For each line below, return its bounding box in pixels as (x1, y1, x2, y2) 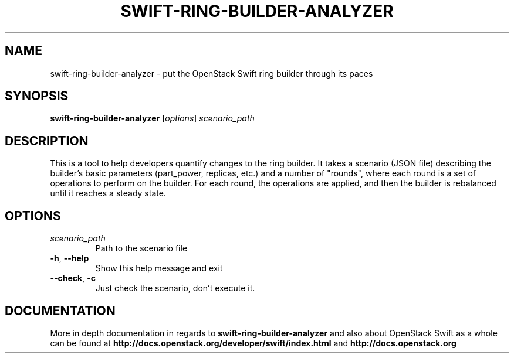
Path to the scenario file (95, 243, 188, 254)
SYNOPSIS (5, 88, 69, 104)
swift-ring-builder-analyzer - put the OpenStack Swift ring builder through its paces (50, 68, 373, 79)
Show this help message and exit (95, 263, 223, 274)
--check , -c (50, 273, 96, 284)
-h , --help (50, 253, 89, 264)
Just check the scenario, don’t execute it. (95, 283, 255, 294)
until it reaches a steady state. (50, 188, 166, 199)
